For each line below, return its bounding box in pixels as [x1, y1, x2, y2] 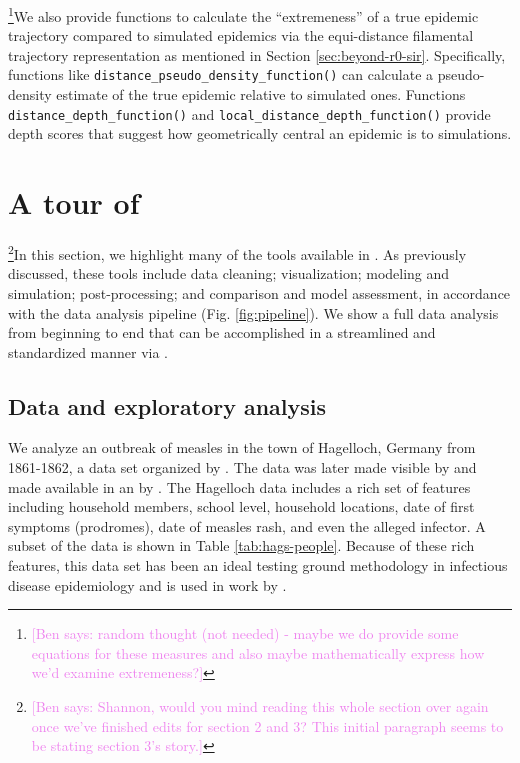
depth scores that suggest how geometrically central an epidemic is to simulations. [8, 123, 512, 144]
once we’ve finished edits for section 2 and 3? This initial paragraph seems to [31, 715, 504, 736]
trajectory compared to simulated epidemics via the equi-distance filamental [8, 25, 474, 46]
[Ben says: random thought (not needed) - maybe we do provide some [31, 623, 459, 644]
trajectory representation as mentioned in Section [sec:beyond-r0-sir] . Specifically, [8, 44, 506, 65]
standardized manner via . [8, 341, 169, 362]
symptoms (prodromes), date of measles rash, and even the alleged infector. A [8, 515, 486, 536]
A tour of [8, 182, 140, 223]
